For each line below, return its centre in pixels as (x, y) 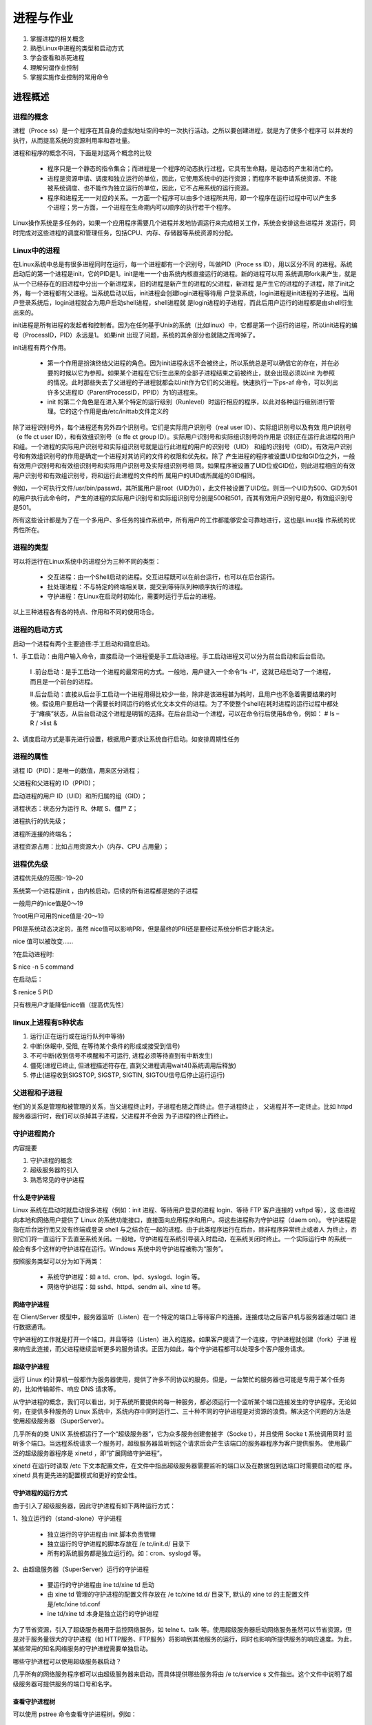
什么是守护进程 (34, 1197)
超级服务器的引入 (54, 1170)
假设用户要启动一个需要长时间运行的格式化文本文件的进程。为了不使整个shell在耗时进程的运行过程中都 (187, 704)
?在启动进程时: (33, 954)
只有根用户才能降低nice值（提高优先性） (70, 1005)
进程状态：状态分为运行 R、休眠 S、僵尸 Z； (75, 808)
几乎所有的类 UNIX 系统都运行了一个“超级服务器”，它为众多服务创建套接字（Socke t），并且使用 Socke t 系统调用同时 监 (183, 1433)
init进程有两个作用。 (41, 348)
